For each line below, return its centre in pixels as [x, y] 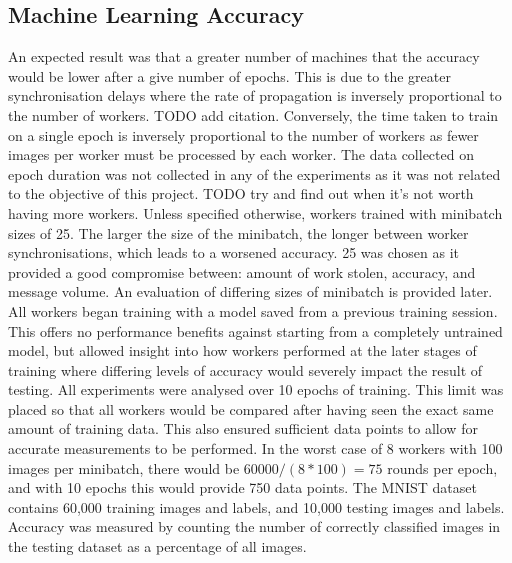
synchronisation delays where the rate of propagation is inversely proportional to [255, 95]
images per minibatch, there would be [124, 467]
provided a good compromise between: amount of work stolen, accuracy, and [242, 271]
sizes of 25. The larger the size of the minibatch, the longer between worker [238, 232]
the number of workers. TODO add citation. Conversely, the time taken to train [253, 114]
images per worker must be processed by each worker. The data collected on [241, 154]
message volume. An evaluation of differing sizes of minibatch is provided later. [250, 291]
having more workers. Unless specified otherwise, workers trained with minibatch [255, 212]
